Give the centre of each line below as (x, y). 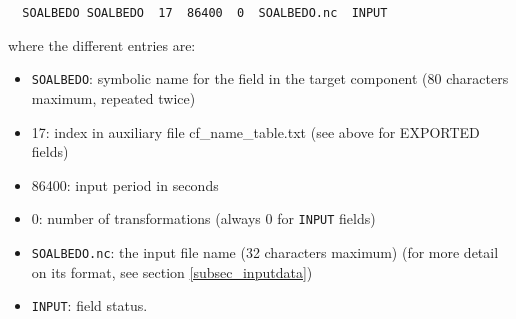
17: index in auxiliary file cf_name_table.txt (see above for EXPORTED (255, 131)
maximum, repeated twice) (113, 97)
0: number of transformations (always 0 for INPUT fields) (203, 218)
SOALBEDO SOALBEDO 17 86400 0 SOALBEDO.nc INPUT (205, 13)
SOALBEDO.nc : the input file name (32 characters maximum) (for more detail (265, 251)
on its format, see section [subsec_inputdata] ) (172, 271)
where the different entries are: (102, 44)
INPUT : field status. (89, 305)
